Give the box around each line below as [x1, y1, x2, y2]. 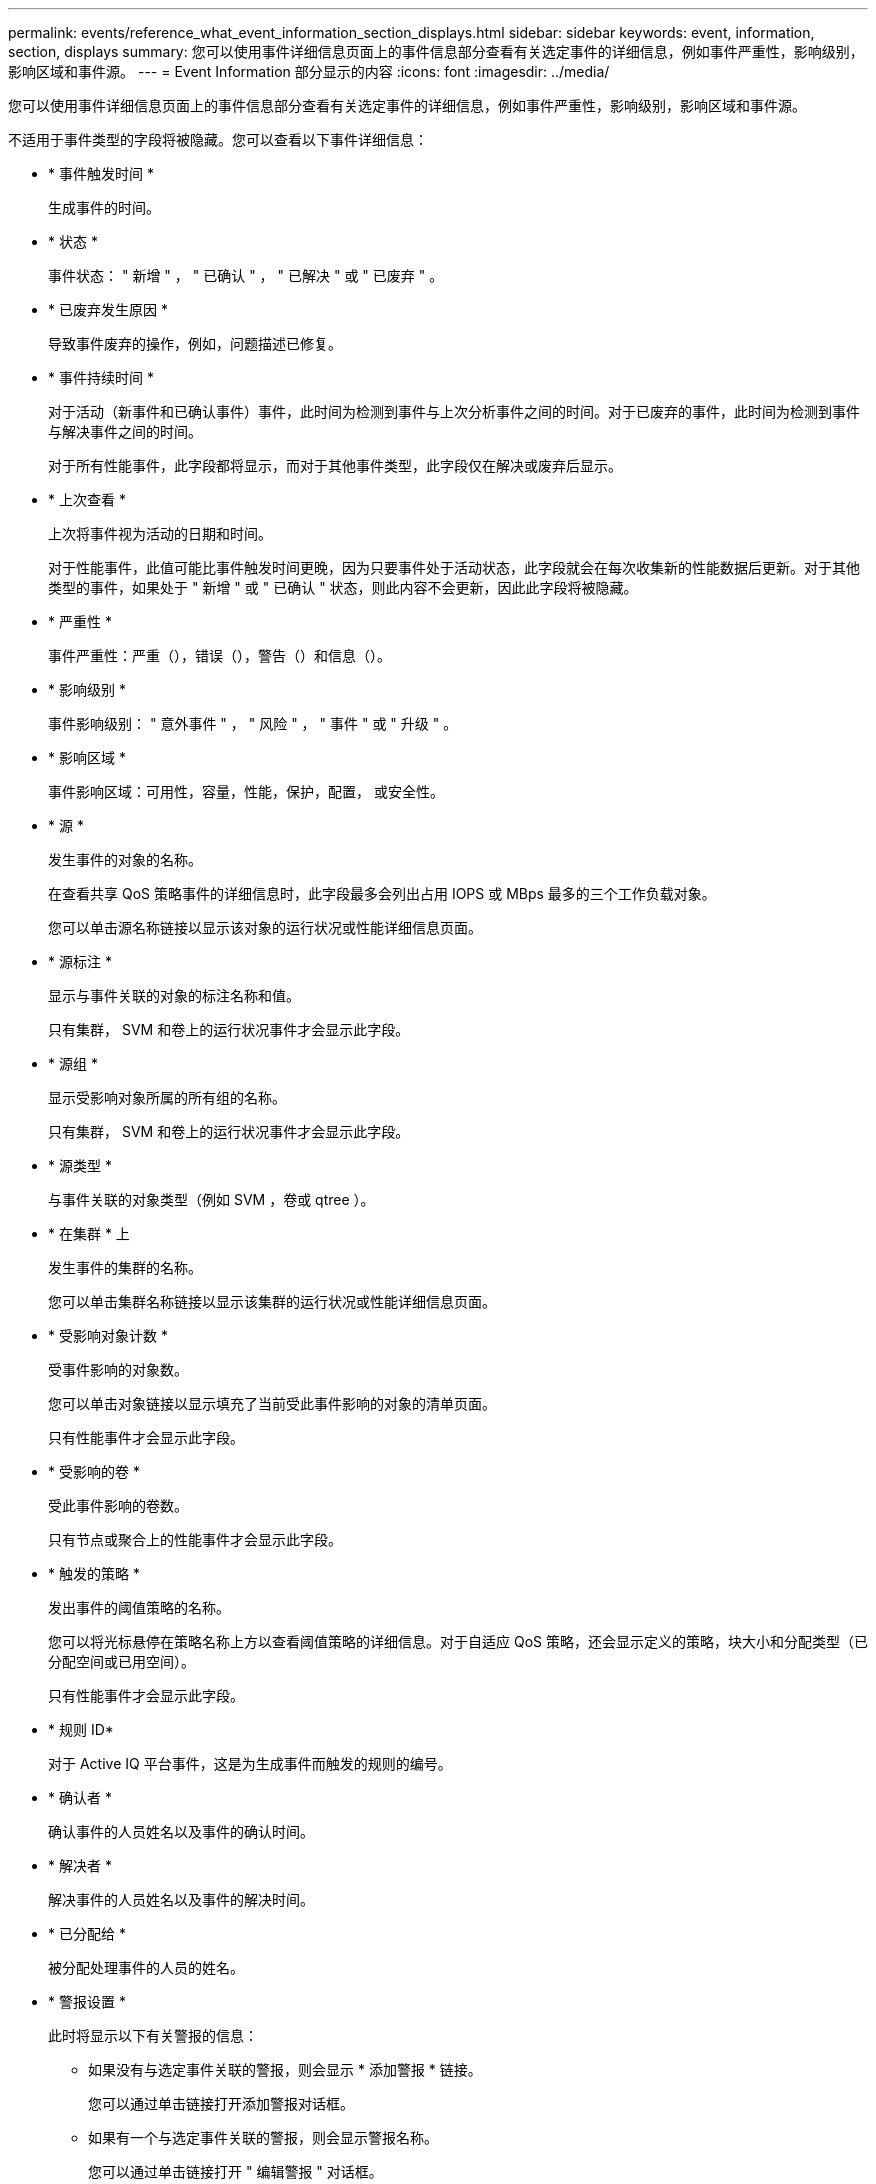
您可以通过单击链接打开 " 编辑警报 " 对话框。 [88, 2163, 383, 2180]
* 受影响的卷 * [48, 1463, 140, 1480]
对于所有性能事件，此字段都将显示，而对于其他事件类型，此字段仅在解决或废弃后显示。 [48, 457, 622, 474]
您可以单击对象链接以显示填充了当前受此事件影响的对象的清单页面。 [48, 1395, 496, 1412]
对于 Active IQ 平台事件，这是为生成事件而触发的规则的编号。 [48, 1755, 452, 1772]
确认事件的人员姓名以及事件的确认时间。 [48, 1823, 314, 1840]
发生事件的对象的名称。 [48, 851, 202, 868]
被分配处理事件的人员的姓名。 [48, 1959, 244, 1976]
